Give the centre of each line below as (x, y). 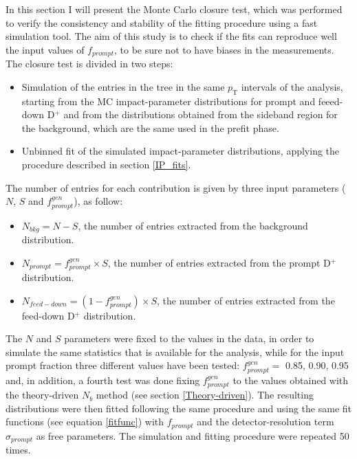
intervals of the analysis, (292, 86)
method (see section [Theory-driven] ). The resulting (205, 395)
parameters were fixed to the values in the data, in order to (189, 338)
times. (18, 450)
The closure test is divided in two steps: (89, 64)
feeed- (331, 101)
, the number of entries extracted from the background (193, 225)
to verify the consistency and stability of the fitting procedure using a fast (162, 22)
